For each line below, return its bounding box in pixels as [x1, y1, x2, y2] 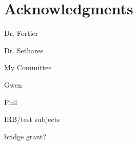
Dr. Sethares [4, 45, 44, 55]
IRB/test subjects [4, 114, 60, 125]
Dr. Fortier [4, 28, 38, 38]
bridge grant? [4, 131, 46, 141]
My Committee [4, 62, 52, 73]
